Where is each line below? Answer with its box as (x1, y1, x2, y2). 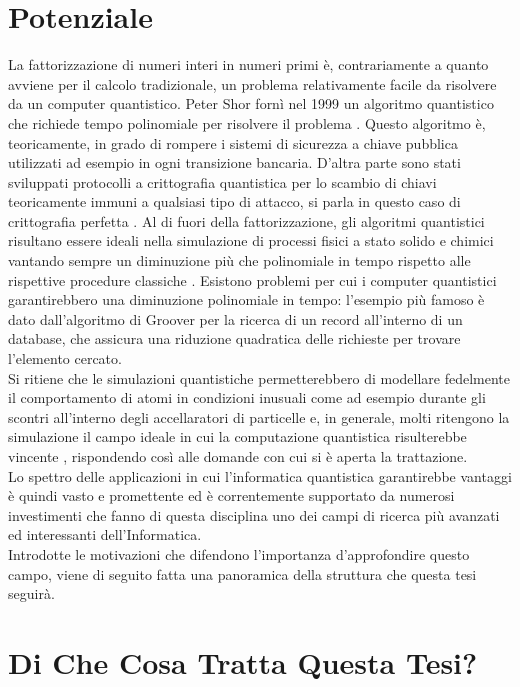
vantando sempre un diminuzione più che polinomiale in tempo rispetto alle (8, 250, 471, 271)
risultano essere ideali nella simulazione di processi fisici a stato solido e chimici (8, 230, 494, 251)
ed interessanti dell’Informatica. (8, 524, 202, 545)
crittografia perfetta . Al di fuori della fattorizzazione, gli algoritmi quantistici (8, 210, 485, 231)
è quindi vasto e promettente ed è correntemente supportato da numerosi (8, 485, 455, 506)
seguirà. (8, 583, 55, 604)
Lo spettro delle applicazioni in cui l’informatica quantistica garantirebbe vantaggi (8, 465, 512, 486)
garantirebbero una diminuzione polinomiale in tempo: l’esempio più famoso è (8, 289, 485, 310)
